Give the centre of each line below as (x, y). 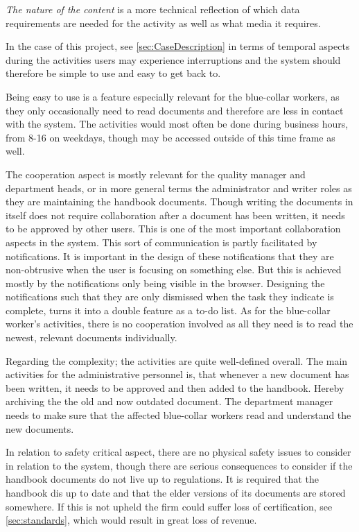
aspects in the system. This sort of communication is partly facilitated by (161, 242)
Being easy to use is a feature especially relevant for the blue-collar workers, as (173, 96)
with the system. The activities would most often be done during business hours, (177, 124)
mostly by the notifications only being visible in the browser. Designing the (165, 283)
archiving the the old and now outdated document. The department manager (169, 401)
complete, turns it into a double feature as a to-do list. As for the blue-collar (168, 310)
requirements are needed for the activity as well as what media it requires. (163, 23)
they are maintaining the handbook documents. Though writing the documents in (179, 201)
